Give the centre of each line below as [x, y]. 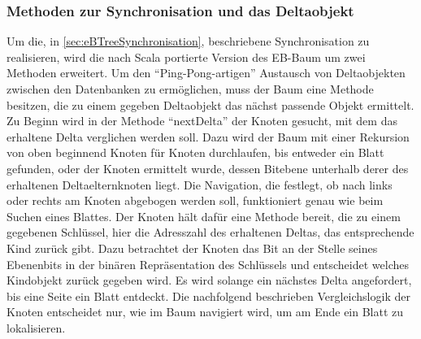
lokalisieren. [36, 327]
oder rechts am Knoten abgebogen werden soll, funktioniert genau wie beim [195, 200]
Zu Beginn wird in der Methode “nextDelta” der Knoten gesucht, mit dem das [202, 121]
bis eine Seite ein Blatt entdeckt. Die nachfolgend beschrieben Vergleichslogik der [208, 296]
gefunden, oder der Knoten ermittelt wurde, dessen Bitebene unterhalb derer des [208, 168]
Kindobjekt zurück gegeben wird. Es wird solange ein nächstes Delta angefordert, [209, 280]
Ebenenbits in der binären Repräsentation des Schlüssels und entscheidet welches [208, 264]
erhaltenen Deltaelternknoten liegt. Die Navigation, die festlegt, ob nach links [200, 184]
